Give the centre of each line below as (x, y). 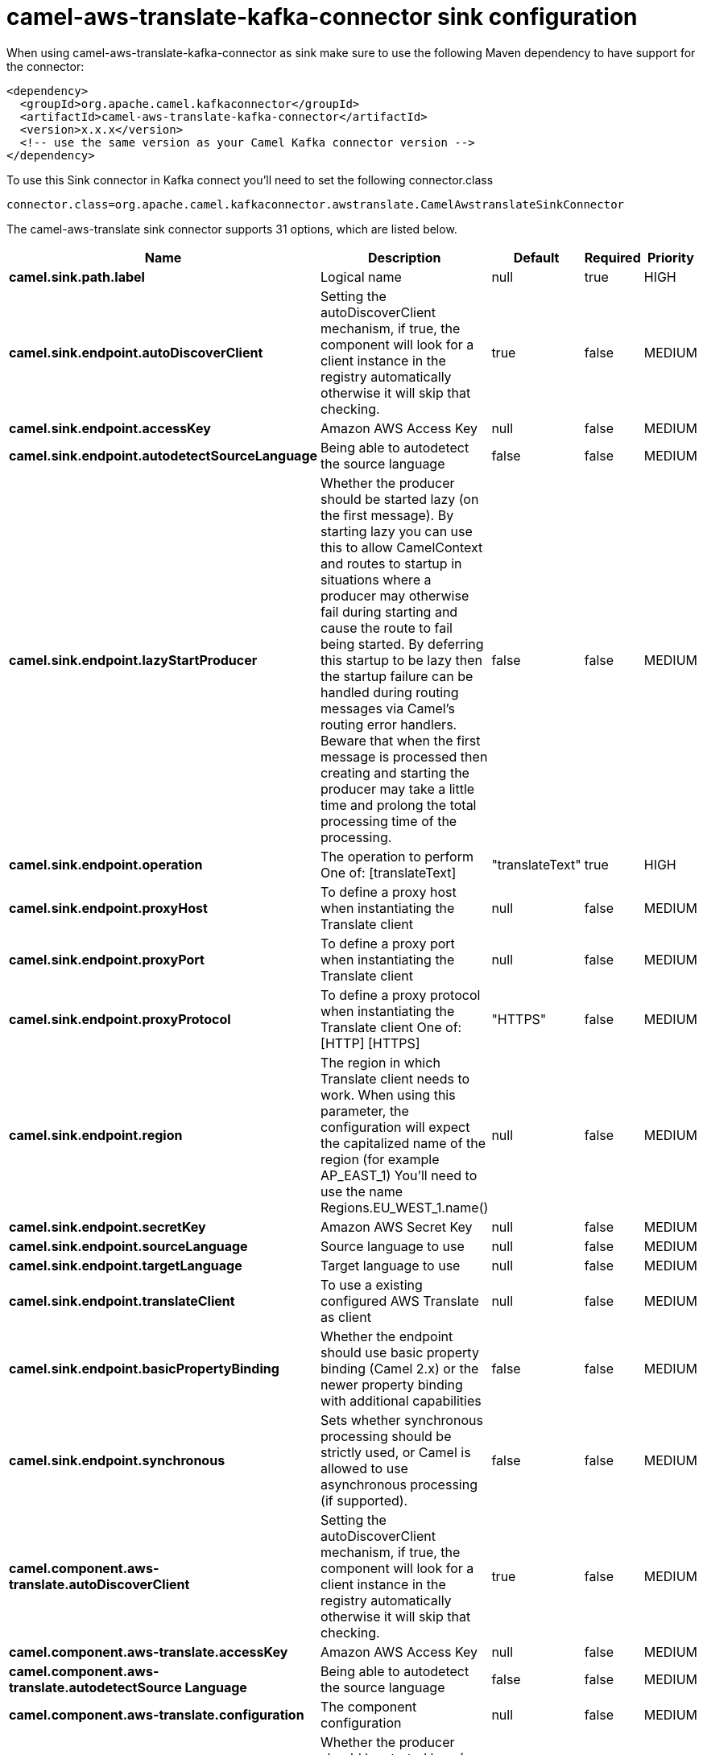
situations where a (376, 579)
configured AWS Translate (400, 1301)
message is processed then (404, 756)
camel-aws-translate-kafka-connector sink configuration (322, 17)
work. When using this (388, 1094)
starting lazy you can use (397, 531)
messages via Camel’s (388, 708)
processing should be (386, 1436)
